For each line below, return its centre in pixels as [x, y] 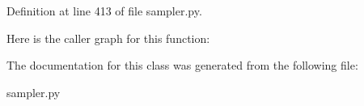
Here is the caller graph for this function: [108, 38]
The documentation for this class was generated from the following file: [182, 65]
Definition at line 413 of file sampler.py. [104, 11]
